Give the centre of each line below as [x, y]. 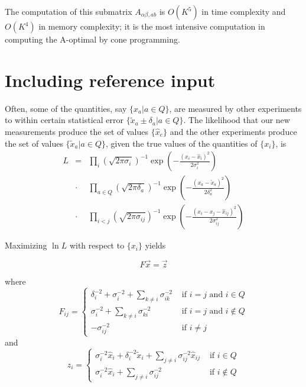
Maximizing [26, 245]
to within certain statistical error [64, 120]
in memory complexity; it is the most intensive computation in [152, 26]
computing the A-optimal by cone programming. [92, 39]
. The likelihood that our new [237, 120]
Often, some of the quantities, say [66, 108]
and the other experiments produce [233, 131]
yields [155, 245]
